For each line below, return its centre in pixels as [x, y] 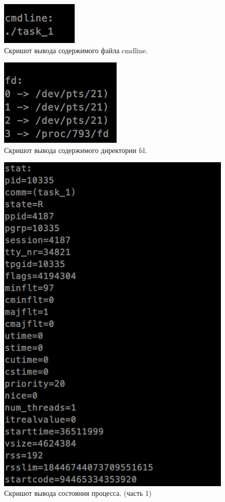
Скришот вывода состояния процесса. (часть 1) [78, 493]
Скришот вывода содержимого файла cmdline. [76, 50]
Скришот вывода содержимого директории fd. [76, 150]
